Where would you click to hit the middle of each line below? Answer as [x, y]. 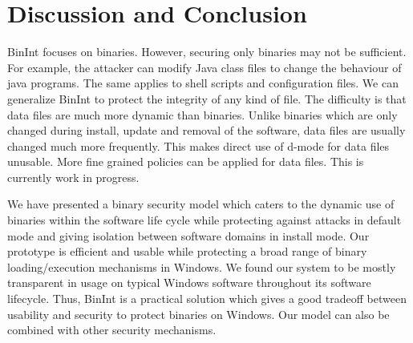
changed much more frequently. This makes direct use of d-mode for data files [198, 145]
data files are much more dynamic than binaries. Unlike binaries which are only [202, 114]
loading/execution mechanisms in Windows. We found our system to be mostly [202, 266]
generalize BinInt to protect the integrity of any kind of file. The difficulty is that [207, 98]
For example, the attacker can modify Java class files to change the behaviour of [204, 67]
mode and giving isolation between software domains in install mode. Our [188, 235]
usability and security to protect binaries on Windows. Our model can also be [198, 314]
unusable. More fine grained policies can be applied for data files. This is [186, 161]
